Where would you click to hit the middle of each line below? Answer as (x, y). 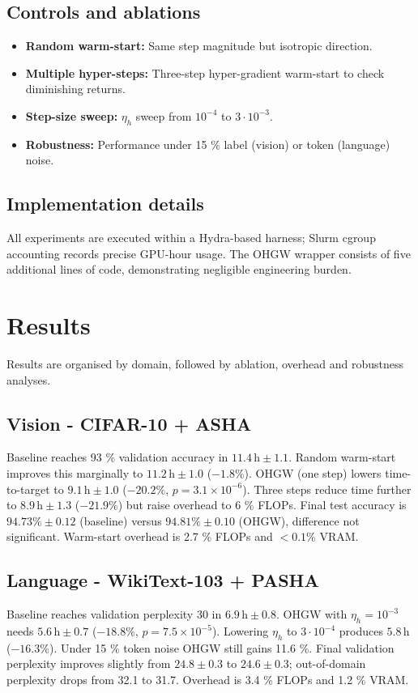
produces (361, 631)
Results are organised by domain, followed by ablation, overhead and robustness (205, 364)
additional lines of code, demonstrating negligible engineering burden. (179, 269)
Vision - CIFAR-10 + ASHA (129, 423)
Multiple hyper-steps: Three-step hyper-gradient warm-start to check (205, 72)
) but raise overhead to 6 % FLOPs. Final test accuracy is (262, 505)
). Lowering (240, 631)
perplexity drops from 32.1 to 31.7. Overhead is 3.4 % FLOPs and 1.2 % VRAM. (208, 680)
